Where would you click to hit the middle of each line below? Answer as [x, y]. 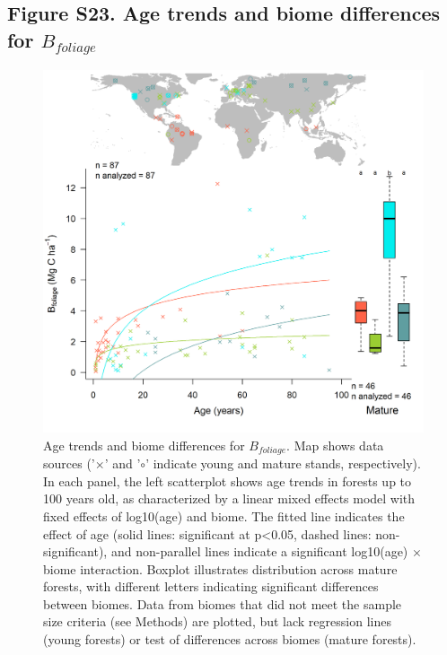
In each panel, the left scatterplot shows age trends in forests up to [228, 480]
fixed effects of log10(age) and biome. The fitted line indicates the [224, 515]
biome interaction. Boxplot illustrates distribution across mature [220, 568]
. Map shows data [335, 445]
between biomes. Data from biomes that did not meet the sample [223, 603]
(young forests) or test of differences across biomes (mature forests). [230, 639]
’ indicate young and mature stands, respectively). [283, 463]
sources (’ [69, 463]
